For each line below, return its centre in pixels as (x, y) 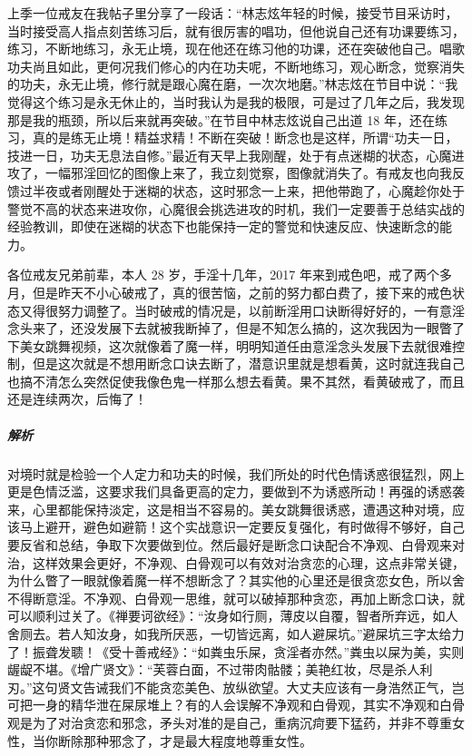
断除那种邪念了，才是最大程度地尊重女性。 (185, 740)
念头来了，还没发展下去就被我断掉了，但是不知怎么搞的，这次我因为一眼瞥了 (236, 328)
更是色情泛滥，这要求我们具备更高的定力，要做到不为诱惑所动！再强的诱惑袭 (236, 491)
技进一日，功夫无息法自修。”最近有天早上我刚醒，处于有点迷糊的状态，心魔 (230, 155)
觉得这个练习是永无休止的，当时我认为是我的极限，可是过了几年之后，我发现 (236, 101)
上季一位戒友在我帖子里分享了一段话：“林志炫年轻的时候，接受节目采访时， (233, 13)
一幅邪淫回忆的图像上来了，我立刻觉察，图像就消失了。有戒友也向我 (248, 173)
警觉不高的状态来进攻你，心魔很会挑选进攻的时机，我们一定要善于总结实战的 (236, 208)
